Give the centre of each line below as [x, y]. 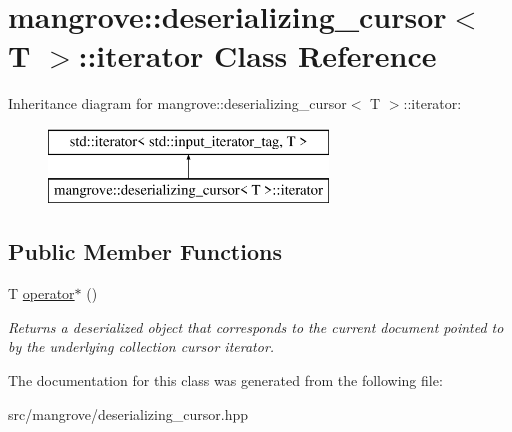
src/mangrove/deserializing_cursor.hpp [128, 413]
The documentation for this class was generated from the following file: [225, 380]
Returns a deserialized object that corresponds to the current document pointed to [256, 326]
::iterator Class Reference [257, 55]
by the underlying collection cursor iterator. [141, 346]
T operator [41, 293]
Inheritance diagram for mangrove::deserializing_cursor [177, 103]
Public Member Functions [145, 251]
